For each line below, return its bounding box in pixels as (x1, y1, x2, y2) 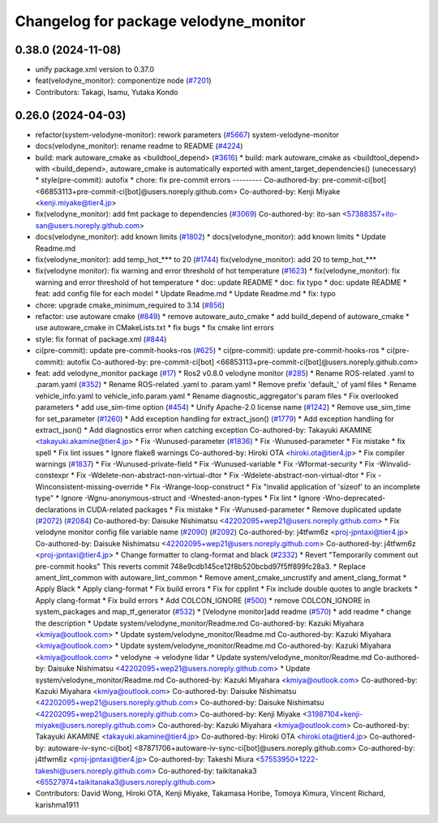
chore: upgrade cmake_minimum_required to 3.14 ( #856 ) (35, 300, 225, 310)
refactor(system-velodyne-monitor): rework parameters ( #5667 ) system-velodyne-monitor (35, 130, 340, 140)
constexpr (35, 471, 69, 480)
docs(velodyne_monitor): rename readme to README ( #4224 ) (35, 141, 243, 151)
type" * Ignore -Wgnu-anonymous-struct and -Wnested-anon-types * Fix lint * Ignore (35, 493, 320, 503)
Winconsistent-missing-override (35, 481, 144, 491)
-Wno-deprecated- (321, 493, 386, 503)
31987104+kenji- (307, 709, 363, 718)
